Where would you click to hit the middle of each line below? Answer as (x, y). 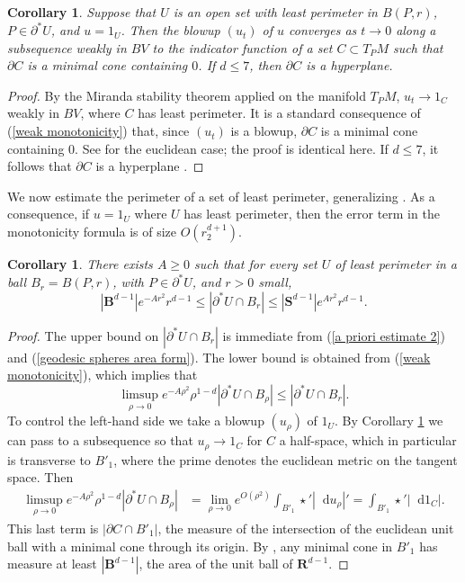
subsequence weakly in (67, 47)
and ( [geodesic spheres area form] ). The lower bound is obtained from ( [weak (219, 357)
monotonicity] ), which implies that (103, 375)
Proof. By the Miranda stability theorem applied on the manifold (187, 95)
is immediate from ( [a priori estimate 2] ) (334, 335)
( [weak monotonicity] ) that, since (98, 131)
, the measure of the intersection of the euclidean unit (306, 528)
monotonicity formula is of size (92, 232)
